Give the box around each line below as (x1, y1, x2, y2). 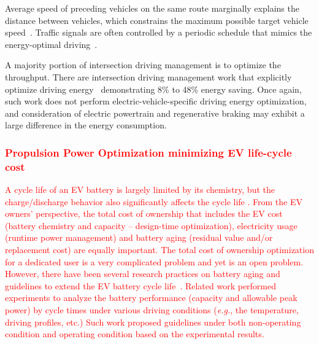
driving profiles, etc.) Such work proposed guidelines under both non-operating (5, 315, 301, 328)
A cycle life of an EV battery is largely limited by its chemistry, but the (5, 183, 275, 196)
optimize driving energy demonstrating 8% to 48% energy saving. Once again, (5, 82, 302, 95)
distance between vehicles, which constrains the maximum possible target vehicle (5, 14, 309, 26)
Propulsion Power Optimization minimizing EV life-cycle (5, 144, 292, 160)
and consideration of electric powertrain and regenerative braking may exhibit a (5, 106, 305, 119)
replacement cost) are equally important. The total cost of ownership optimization (5, 243, 314, 256)
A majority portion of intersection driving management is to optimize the (5, 58, 281, 71)
